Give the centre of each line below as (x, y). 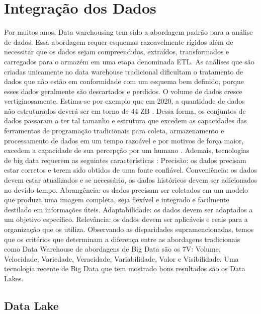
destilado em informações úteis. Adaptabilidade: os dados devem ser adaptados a (128, 209)
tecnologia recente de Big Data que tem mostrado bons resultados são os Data (125, 268)
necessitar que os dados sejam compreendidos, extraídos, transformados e (117, 52)
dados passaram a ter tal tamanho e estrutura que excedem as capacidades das (125, 121)
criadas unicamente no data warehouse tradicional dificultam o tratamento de (124, 71)
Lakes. (14, 278)
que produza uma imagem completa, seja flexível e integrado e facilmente (117, 200)
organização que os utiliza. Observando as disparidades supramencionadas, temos (129, 229)
